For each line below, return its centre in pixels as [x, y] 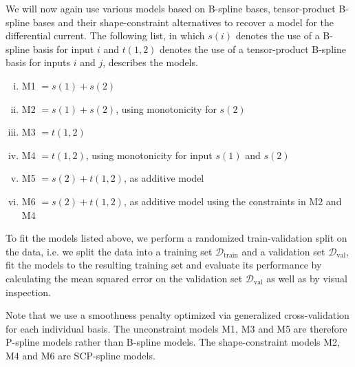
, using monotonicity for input [149, 155]
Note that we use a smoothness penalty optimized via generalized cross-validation [177, 315]
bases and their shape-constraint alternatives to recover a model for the [183, 22]
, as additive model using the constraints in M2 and [233, 201]
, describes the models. [150, 62]
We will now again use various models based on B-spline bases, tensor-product [171, 8]
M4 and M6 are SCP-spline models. [80, 355]
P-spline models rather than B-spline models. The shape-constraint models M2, [173, 342]
